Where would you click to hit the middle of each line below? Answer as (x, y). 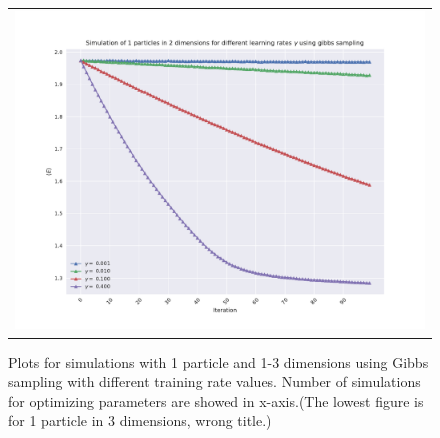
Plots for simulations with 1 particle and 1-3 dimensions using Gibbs (218, 361)
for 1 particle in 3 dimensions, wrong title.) (140, 420)
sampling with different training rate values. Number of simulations (214, 381)
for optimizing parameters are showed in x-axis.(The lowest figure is (216, 400)
